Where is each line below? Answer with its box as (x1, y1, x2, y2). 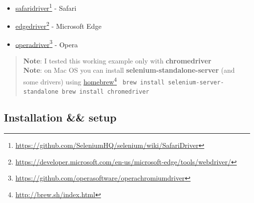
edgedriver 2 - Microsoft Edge (15, 20, 102, 31)
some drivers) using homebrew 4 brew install (23, 75, 165, 86)
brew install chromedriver (62, 88, 149, 96)
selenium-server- (168, 79, 224, 86)
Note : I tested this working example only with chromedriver (23, 55, 212, 65)
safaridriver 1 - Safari (15, 1, 77, 13)
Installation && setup (4, 110, 117, 125)
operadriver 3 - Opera (15, 38, 78, 49)
